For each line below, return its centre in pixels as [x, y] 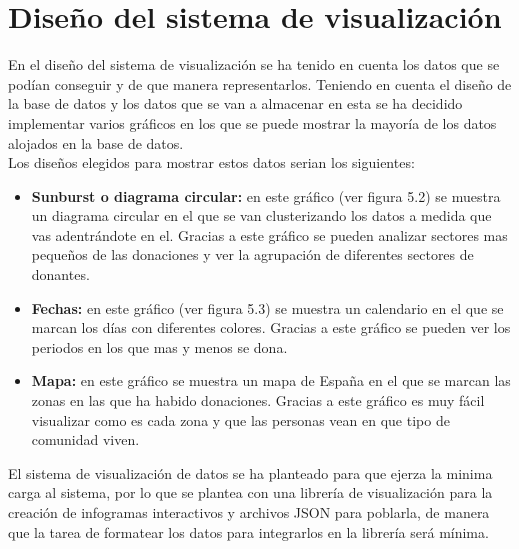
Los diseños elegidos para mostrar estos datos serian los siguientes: [211, 162]
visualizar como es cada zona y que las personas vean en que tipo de [240, 419]
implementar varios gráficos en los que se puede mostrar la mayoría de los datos [252, 122]
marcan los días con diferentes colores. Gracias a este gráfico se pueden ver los [271, 327]
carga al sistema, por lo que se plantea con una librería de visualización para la [250, 492]
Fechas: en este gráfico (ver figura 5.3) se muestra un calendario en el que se [267, 307]
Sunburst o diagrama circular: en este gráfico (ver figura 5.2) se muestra [266, 195]
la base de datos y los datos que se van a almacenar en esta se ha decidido [235, 103]
